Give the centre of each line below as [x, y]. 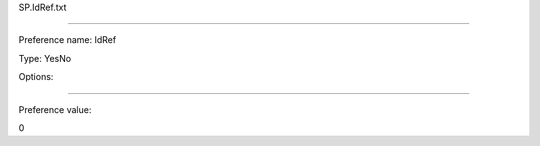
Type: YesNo [45, 58]
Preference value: [55, 109]
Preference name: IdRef [67, 40]
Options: [36, 77]
